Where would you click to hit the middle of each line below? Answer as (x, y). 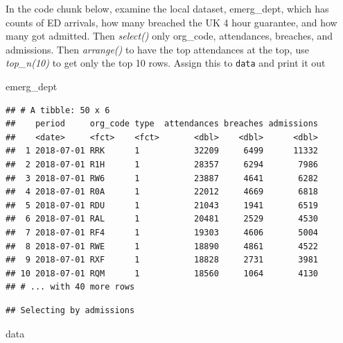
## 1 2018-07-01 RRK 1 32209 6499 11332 (162, 151)
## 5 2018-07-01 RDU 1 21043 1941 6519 (162, 205)
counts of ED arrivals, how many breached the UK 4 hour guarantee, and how (171, 22)
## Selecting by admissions (70, 310)
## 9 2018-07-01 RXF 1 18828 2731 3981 (162, 260)
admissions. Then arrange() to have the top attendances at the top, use (157, 49)
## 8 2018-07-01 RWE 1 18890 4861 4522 (162, 246)
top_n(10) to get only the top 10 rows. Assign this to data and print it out (166, 63)
